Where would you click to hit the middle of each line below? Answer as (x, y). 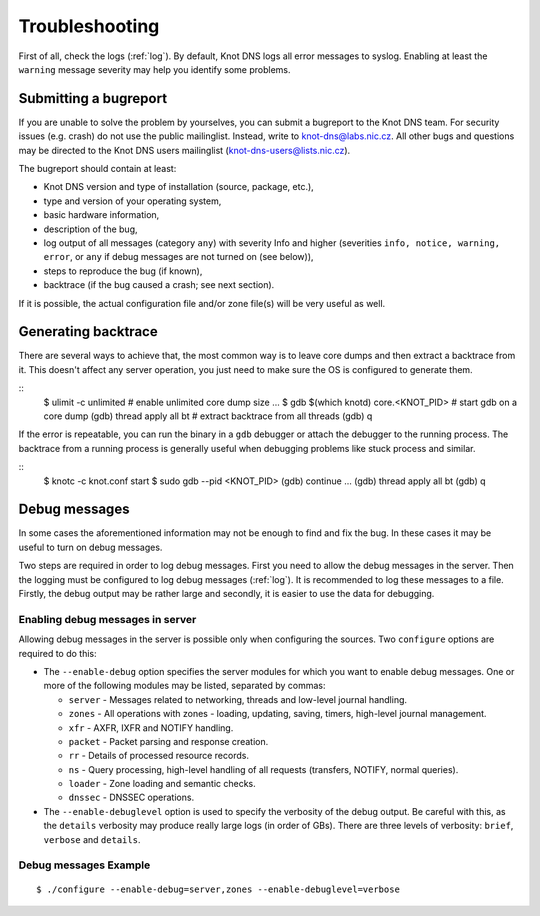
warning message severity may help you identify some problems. (154, 69)
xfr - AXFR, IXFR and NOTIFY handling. (151, 727)
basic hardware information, (101, 215)
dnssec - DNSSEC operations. (131, 797)
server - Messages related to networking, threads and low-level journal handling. (238, 699)
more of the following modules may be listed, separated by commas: (184, 686)
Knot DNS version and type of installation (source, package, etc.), (178, 187)
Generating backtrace (88, 331)
